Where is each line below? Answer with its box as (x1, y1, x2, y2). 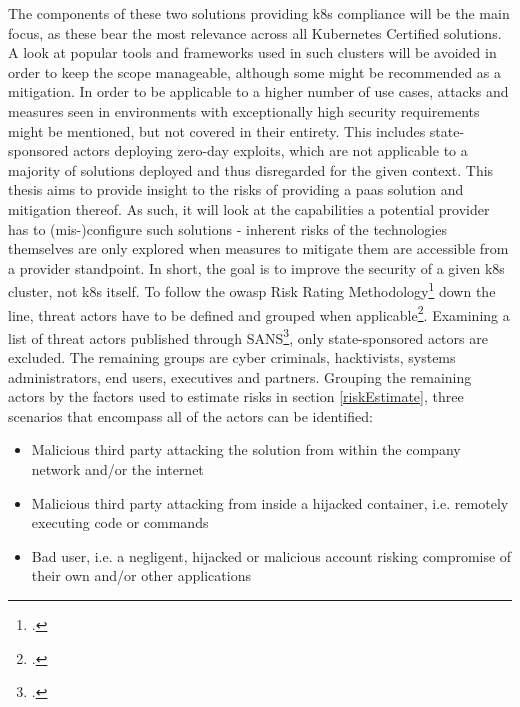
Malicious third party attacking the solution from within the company (31, 439, 461, 460)
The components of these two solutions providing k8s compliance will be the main (8, 3, 510, 23)
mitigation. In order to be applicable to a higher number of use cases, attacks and (8, 81, 509, 102)
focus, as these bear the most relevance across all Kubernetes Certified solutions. (8, 22, 502, 43)
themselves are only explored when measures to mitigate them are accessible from (8, 238, 509, 259)
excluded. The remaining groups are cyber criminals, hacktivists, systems (8, 347, 456, 368)
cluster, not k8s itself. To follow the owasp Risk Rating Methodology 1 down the (8, 278, 496, 301)
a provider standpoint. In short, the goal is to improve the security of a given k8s (8, 257, 505, 278)
